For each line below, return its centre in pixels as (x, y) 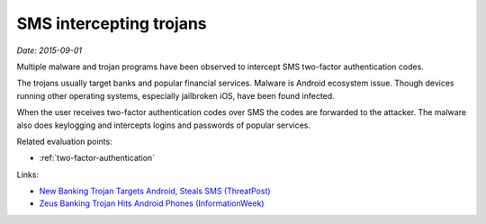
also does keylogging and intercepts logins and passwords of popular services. (163, 125)
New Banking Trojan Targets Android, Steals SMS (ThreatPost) (155, 191)
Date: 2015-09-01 (49, 50)
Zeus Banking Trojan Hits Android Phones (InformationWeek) (152, 203)
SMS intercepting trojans (112, 23)
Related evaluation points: (64, 141)
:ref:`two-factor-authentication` (97, 158)
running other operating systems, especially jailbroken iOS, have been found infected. (175, 95)
